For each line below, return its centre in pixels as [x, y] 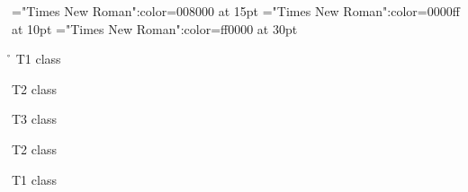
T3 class [34, 119]
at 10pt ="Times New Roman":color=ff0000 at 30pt [155, 28]
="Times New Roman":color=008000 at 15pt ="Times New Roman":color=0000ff [236, 11]
